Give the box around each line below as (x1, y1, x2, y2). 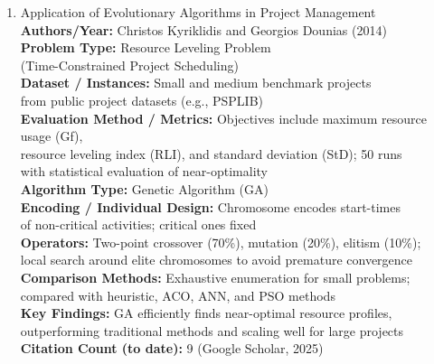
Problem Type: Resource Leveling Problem (20, 38, 271, 57)
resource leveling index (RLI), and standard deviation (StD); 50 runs (20, 144, 402, 163)
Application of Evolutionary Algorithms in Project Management (20, 3, 376, 21)
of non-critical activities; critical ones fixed (20, 215, 257, 234)
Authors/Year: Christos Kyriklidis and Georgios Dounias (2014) (20, 20, 387, 39)
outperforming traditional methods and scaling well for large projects (20, 321, 404, 340)
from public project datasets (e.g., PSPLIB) (20, 90, 263, 109)
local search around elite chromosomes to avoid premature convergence (20, 250, 413, 269)
